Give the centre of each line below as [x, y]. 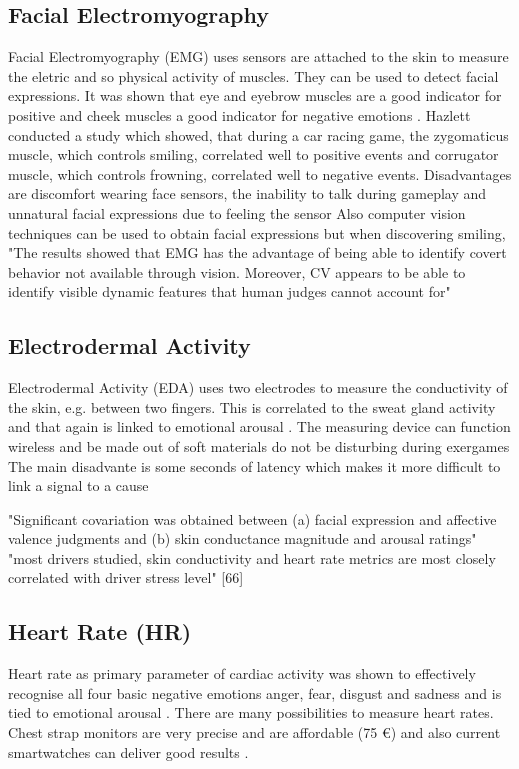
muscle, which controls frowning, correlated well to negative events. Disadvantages [260, 173]
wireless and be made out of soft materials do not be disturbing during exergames [259, 445]
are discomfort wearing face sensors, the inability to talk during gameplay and [247, 193]
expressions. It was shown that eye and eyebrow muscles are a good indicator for [255, 95]
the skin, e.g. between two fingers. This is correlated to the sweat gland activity [252, 406]
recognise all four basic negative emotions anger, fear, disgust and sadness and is [255, 692]
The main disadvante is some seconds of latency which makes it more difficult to [254, 465]
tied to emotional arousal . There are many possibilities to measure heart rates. [251, 712]
